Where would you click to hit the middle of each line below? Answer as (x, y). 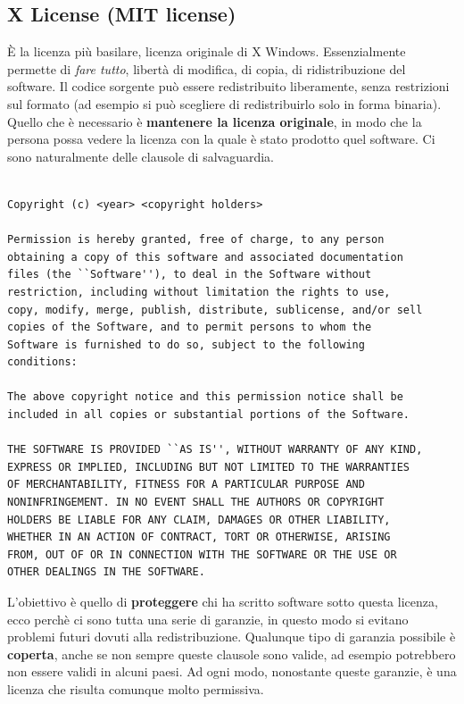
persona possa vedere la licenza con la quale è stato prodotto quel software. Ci (221, 139)
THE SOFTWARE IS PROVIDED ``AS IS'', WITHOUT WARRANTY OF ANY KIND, (215, 450)
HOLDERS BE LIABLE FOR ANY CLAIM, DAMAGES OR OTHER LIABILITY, (199, 520)
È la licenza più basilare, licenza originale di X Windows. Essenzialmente (207, 51)
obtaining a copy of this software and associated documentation (205, 257)
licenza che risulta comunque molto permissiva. (136, 688)
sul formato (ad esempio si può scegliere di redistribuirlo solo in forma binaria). (224, 103)
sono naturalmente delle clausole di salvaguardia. (141, 156)
